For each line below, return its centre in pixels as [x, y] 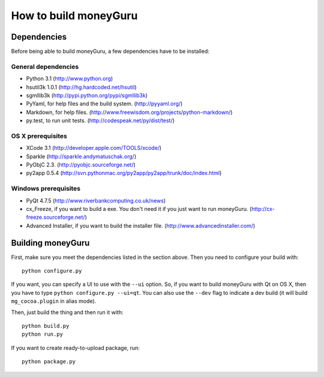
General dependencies [45, 67]
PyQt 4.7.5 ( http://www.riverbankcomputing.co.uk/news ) [96, 200]
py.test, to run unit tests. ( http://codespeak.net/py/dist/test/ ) [100, 120]
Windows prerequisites [46, 189]
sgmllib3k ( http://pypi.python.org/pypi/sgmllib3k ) [87, 95]
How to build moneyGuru [74, 16]
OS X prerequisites [39, 136]
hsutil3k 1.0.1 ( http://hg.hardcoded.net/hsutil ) [81, 87]
